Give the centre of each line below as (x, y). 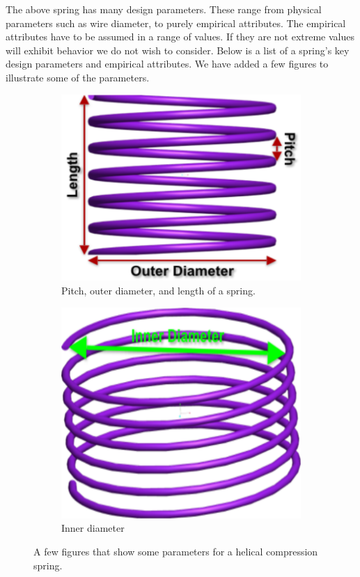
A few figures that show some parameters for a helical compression (176, 551)
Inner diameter (93, 528)
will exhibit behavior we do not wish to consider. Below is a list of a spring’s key (178, 50)
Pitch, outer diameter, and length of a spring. (158, 290)
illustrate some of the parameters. (78, 77)
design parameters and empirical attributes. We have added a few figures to (167, 64)
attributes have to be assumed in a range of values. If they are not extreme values (180, 37)
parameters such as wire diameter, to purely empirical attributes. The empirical (176, 23)
